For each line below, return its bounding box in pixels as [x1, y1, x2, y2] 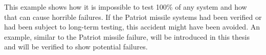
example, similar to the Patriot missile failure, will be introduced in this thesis [4, 31, 250, 42]
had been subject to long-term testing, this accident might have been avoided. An [4, 21, 260, 32]
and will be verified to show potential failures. [4, 41, 148, 52]
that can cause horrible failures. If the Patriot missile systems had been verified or [4, 11, 262, 22]
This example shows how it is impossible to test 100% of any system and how [4, 2, 247, 12]
